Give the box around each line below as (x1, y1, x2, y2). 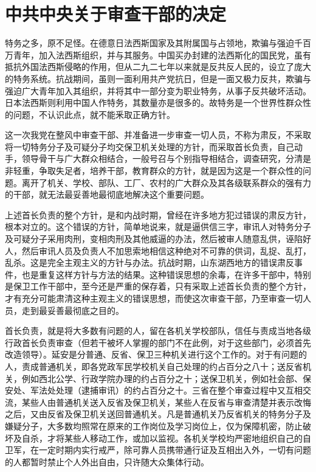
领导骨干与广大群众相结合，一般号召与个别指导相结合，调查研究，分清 (21, 152, 303, 165)
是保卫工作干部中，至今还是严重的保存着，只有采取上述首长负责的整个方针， (5, 280, 311, 293)
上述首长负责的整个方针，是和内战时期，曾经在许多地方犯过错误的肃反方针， (5, 208, 311, 221)
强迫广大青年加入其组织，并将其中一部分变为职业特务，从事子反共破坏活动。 (5, 84, 311, 97)
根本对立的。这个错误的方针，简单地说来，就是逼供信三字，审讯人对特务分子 (5, 220, 311, 233)
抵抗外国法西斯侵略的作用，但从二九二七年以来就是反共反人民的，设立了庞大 (5, 60, 311, 73)
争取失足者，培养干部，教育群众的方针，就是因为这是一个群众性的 (38, 164, 303, 177)
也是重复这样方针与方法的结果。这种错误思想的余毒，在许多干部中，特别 (21, 268, 311, 280)
